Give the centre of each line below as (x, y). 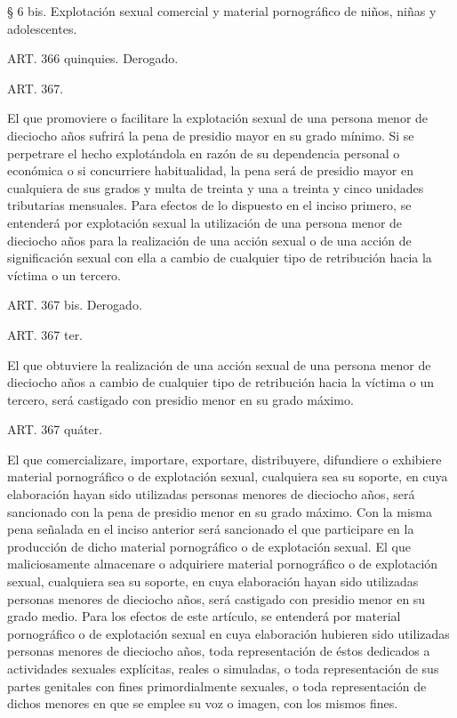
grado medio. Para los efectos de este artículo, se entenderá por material (204, 616)
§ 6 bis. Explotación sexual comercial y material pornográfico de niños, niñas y (222, 11)
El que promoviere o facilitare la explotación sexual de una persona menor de (218, 118)
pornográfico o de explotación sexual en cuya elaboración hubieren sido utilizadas (228, 633)
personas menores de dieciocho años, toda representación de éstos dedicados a (219, 651)
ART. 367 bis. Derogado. (75, 305)
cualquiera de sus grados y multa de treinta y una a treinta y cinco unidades (216, 187)
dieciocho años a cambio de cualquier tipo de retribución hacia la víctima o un (221, 382)
